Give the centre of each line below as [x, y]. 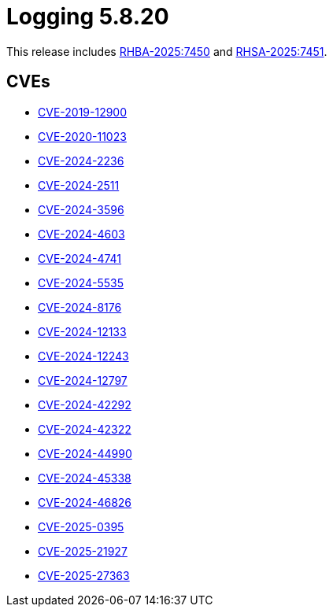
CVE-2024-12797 [83, 380]
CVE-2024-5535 [81, 282]
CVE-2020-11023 [82, 136]
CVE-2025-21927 [83, 551]
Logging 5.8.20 [88, 17]
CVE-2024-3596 [81, 209]
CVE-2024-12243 [83, 356]
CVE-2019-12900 [83, 112]
